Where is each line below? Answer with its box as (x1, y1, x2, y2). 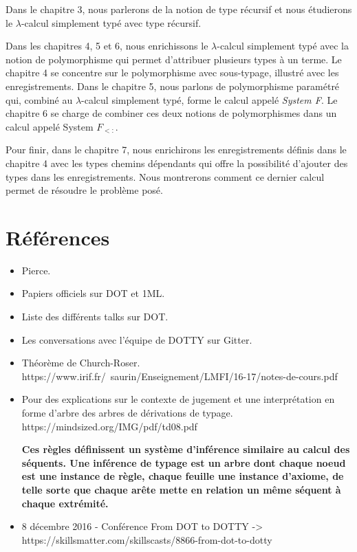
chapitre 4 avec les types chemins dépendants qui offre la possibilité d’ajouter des (6, 155, 348, 170)
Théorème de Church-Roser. (21, 355, 140, 370)
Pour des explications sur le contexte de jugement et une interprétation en (21, 392, 335, 406)
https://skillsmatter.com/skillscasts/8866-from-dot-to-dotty (21, 532, 272, 547)
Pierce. (21, 263, 51, 277)
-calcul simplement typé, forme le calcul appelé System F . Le (81, 92, 338, 107)
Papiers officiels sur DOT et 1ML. (21, 286, 165, 300)
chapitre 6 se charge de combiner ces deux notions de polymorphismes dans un (6, 106, 337, 120)
